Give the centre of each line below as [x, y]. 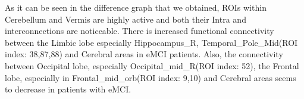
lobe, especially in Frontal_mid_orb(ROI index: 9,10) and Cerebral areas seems [151, 77]
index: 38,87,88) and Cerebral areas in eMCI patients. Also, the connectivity [144, 54]
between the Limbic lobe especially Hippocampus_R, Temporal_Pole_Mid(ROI [151, 42]
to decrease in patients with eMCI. [68, 89]
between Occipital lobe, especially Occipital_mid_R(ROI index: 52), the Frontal [152, 65]
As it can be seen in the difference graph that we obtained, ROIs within [136, 7]
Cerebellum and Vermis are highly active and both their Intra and [126, 19]
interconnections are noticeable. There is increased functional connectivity [140, 31]
